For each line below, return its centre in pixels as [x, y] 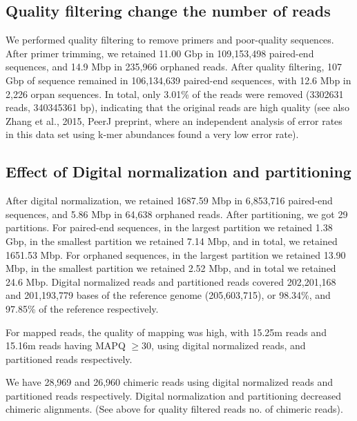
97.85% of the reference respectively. [82, 308]
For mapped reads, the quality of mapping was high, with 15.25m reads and [166, 332]
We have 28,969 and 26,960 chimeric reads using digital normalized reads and [170, 382]
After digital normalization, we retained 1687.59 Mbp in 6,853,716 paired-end [169, 200]
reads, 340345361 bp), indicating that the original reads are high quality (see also [177, 107]
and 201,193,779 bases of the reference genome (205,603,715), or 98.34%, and [168, 295]
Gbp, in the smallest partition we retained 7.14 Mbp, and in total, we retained [172, 241]
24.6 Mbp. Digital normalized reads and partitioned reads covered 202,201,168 [171, 281]
